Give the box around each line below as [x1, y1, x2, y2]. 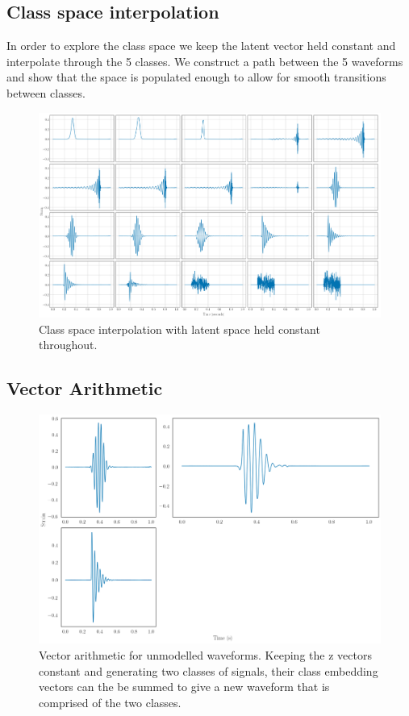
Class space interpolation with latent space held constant [39, 320, 320, 337]
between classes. [6, 84, 86, 101]
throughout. [39, 336, 98, 353]
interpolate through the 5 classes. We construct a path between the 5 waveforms [6, 52, 403, 69]
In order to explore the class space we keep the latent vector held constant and [6, 37, 396, 54]
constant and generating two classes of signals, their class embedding [39, 662, 378, 679]
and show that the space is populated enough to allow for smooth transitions [6, 69, 386, 85]
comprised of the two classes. [39, 693, 182, 710]
